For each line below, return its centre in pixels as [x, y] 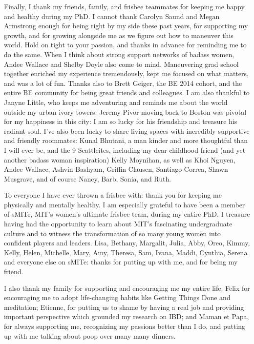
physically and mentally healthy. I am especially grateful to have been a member [125, 204]
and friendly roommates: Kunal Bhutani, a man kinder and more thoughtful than [126, 140]
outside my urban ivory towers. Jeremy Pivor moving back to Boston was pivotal [125, 111]
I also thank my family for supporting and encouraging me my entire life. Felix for [127, 288]
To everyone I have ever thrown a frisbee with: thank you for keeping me [113, 195]
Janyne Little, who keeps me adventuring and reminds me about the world [116, 102]
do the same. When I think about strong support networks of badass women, [119, 54]
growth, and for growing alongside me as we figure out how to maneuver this [119, 35]
